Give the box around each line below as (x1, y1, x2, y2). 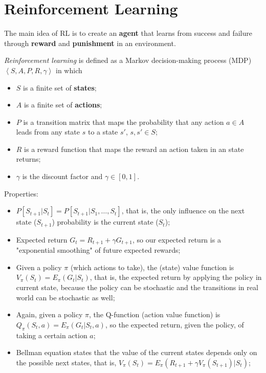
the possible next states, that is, (16, 357, 117, 367)
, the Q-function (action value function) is (88, 309, 220, 320)
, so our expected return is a (132, 234, 221, 245)
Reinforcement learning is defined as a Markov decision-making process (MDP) (4, 55, 252, 65)
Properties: (4, 188, 38, 199)
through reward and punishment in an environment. (4, 37, 176, 48)
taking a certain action (16, 330, 87, 340)
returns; (16, 153, 41, 164)
